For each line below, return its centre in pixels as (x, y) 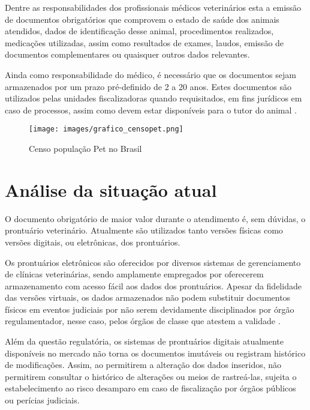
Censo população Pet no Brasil (85, 148)
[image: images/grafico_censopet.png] (106, 129)
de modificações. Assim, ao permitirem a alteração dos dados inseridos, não (143, 365)
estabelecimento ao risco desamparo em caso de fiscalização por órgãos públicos (151, 388)
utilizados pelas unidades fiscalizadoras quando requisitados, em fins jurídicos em (154, 98)
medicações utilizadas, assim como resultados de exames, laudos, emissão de (145, 42)
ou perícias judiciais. (42, 400)
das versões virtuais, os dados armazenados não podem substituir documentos (148, 297)
